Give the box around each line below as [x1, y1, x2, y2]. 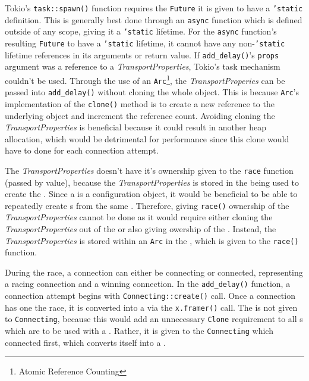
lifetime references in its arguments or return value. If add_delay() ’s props [5, 48, 279, 61]
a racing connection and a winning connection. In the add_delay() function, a [5, 277, 291, 290]
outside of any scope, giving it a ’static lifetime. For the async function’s [5, 25, 277, 38]
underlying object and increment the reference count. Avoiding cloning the [5, 109, 275, 121]
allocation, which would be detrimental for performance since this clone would [5, 132, 289, 145]
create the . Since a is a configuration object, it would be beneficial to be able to [5, 188, 298, 200]
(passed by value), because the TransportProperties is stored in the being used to [5, 176, 299, 188]
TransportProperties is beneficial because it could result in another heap [5, 121, 266, 133]
